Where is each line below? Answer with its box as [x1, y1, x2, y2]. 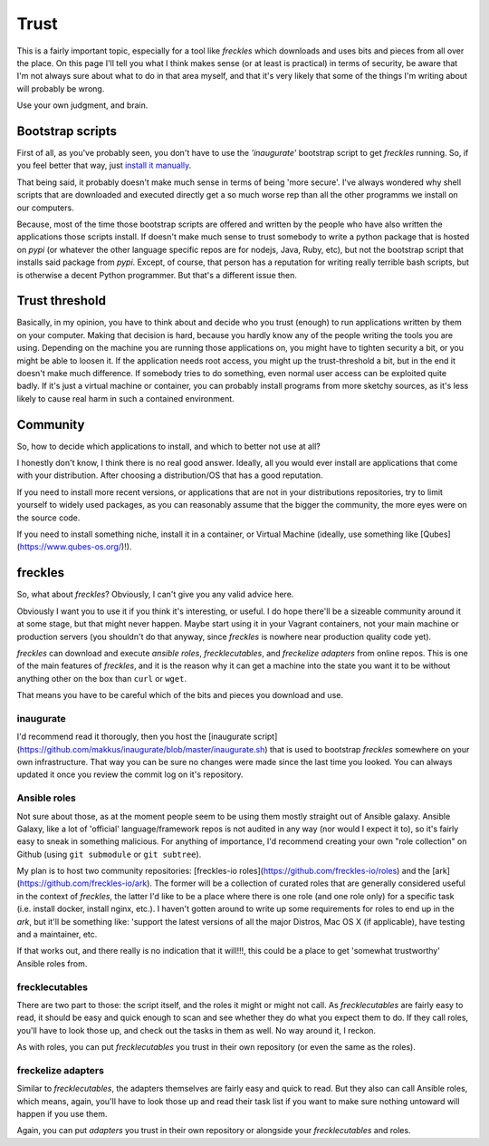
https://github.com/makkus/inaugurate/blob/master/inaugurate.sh [19, 743, 265, 754]
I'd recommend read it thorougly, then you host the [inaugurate [16, 731, 252, 743]
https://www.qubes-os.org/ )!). [19, 541, 132, 552]
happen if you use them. [16, 1109, 108, 1120]
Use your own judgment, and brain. [16, 100, 149, 111]
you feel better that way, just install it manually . [16, 160, 192, 171]
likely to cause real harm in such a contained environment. [16, 393, 235, 403]
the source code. [16, 512, 81, 523]
